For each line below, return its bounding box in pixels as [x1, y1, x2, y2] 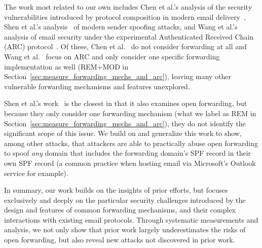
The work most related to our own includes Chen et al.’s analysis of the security [4, 2, 252, 12]
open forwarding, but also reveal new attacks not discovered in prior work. [4, 234, 235, 245]
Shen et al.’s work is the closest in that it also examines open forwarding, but [4, 98, 247, 109]
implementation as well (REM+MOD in [4, 61, 129, 72]
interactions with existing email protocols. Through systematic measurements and [4, 214, 258, 225]
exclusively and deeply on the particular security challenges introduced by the [4, 194, 246, 205]
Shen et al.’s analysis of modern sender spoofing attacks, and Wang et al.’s [4, 21, 238, 32]
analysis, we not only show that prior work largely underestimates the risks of [4, 224, 246, 235]
